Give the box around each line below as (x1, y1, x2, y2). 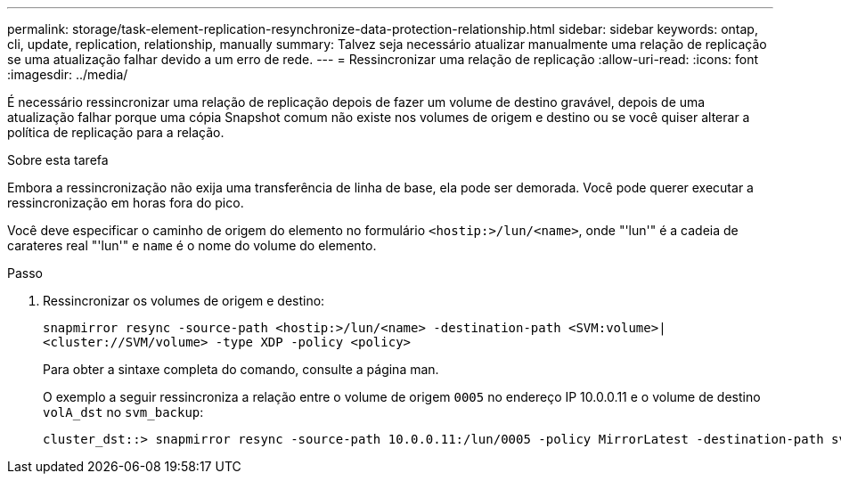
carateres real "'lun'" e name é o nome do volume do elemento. (7, 238, 377, 253)
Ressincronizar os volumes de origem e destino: (43, 293, 325, 308)
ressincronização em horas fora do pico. (7, 195, 244, 210)
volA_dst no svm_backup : (43, 404, 204, 420)
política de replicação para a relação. (7, 125, 225, 140)
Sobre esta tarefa (7, 152, 109, 167)
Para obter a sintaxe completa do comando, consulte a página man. (43, 362, 439, 377)
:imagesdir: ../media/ (7, 67, 128, 82)
